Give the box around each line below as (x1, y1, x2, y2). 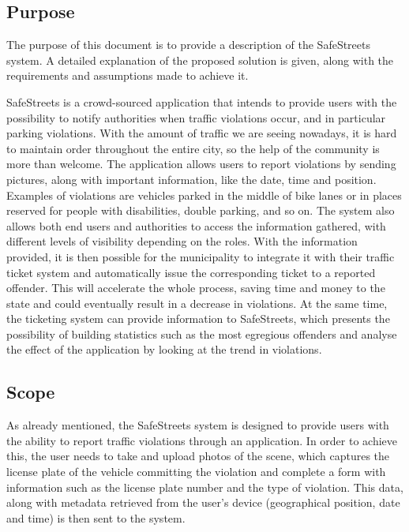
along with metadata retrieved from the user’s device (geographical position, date (6, 494, 400, 511)
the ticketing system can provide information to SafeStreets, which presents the (6, 310, 390, 327)
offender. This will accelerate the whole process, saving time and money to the (6, 279, 385, 296)
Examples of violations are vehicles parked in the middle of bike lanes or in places (6, 186, 402, 203)
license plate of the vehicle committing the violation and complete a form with (6, 463, 386, 480)
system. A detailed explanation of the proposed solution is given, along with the (6, 51, 394, 68)
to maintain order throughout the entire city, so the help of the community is (6, 140, 380, 156)
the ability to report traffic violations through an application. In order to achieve (6, 432, 398, 448)
